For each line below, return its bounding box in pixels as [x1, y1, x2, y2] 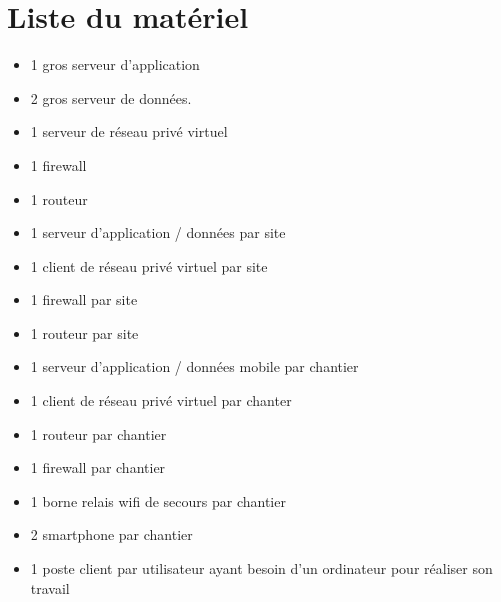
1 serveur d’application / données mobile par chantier [30, 356, 359, 377]
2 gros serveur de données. [30, 87, 192, 108]
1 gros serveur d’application [30, 54, 200, 75]
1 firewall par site [30, 289, 138, 310]
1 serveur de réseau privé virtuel [30, 121, 228, 142]
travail [30, 577, 70, 598]
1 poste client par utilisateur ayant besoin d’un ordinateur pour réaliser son [30, 558, 493, 579]
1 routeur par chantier [30, 423, 167, 444]
